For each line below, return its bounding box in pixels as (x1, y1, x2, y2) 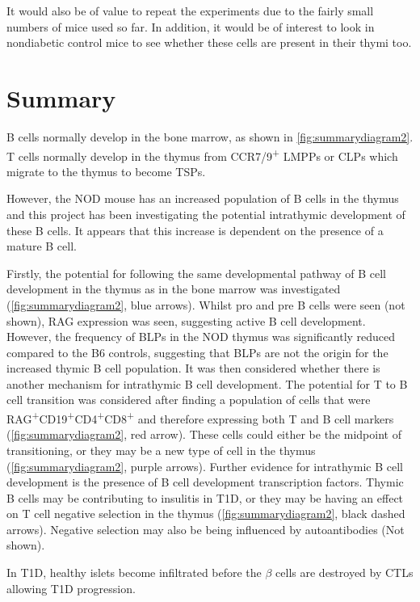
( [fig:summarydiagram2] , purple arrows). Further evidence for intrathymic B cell (6, 457, 403, 474)
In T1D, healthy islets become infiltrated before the (6, 564, 262, 581)
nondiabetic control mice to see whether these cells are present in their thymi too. (6, 34, 412, 51)
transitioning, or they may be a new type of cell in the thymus (6, 441, 316, 458)
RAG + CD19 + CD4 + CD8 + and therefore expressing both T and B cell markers (6, 408, 394, 427)
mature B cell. (6, 238, 77, 255)
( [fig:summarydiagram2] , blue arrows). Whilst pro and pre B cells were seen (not (6, 296, 405, 313)
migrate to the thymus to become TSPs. (6, 162, 206, 179)
